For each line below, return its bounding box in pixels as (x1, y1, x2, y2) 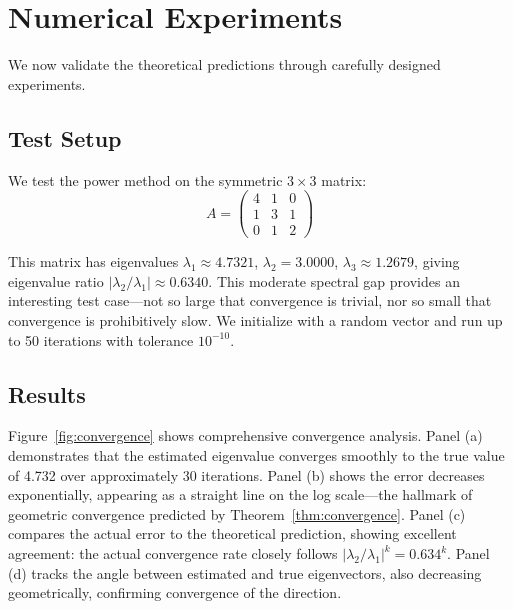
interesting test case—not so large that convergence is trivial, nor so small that (8, 290, 492, 311)
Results (8, 378, 86, 409)
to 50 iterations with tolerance (8, 329, 194, 350)
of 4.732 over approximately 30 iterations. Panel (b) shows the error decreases (8, 464, 485, 485)
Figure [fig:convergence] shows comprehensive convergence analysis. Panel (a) (8, 425, 483, 446)
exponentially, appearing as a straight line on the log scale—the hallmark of (8, 484, 473, 505)
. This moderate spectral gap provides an (208, 270, 460, 291)
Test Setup (8, 122, 122, 153)
